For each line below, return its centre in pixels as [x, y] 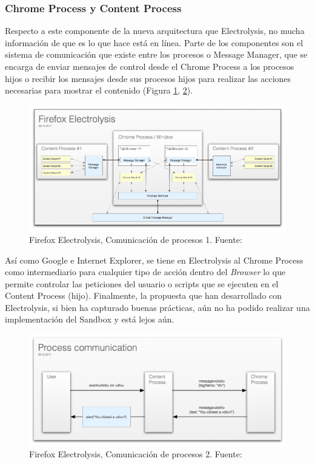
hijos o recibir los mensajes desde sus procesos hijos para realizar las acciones [148, 78]
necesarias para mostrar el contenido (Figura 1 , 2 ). [99, 90]
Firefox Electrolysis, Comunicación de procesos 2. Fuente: [136, 454]
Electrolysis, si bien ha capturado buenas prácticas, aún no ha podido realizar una [157, 307]
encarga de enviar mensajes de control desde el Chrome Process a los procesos [150, 66]
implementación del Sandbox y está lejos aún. [90, 319]
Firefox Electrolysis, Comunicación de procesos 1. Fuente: [136, 239]
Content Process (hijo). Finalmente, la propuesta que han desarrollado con [144, 295]
